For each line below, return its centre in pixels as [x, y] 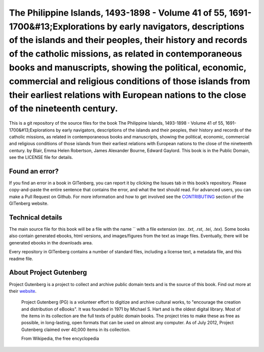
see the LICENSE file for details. [41, 157]
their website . [23, 291]
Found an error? [34, 171]
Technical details [36, 217]
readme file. [21, 259]
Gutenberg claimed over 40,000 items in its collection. [76, 330]
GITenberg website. [29, 203]
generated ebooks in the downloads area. [51, 242]
